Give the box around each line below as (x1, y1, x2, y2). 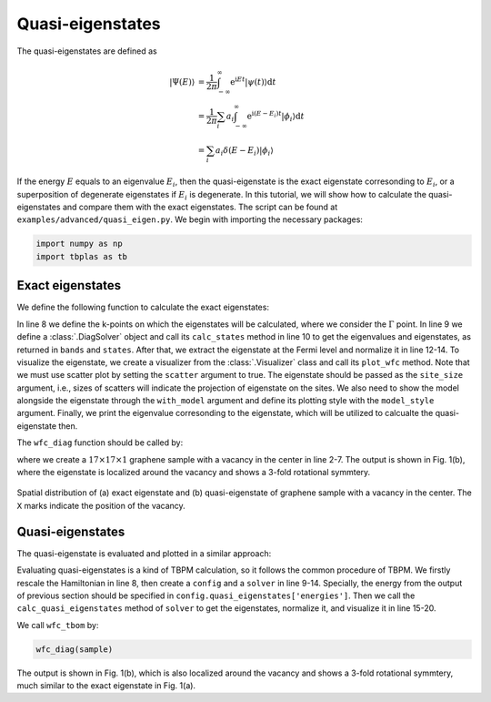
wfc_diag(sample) (35, 644, 114, 655)
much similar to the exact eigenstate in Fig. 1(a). (16, 680, 195, 691)
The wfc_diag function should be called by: (16, 437, 184, 448)
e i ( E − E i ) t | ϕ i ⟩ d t (246, 109, 305, 123)
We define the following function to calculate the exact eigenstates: (16, 301, 270, 313)
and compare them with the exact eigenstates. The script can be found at (62, 201, 338, 213)
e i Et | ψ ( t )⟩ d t (230, 76, 276, 86)
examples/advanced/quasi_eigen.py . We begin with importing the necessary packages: (16, 214, 364, 225)
